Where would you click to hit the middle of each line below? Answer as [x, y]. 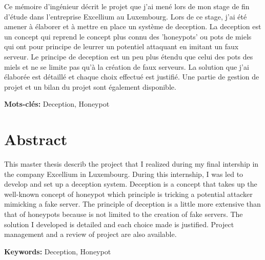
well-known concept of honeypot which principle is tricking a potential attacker [128, 194]
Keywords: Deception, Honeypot [58, 251]
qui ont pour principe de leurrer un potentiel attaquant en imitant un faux [121, 46]
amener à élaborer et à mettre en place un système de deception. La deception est [133, 26]
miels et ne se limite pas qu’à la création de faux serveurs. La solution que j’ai [127, 66]
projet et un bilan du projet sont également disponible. [90, 86]
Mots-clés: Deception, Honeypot [57, 104]
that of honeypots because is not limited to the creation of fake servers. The [124, 214]
